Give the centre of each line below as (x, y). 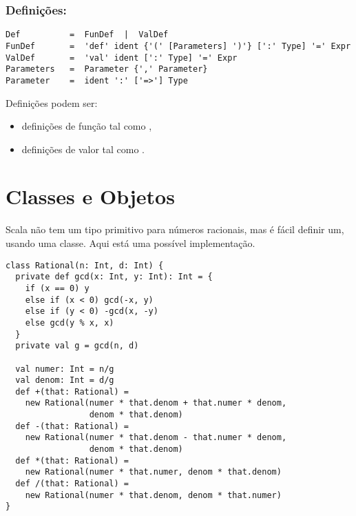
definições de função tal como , (87, 126)
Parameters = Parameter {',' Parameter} (107, 69)
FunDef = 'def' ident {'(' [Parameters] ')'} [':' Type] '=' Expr (178, 46)
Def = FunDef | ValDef (87, 35)
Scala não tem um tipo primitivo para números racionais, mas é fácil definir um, (175, 229)
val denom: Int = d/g (65, 380)
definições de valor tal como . (83, 149)
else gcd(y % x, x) (70, 322)
